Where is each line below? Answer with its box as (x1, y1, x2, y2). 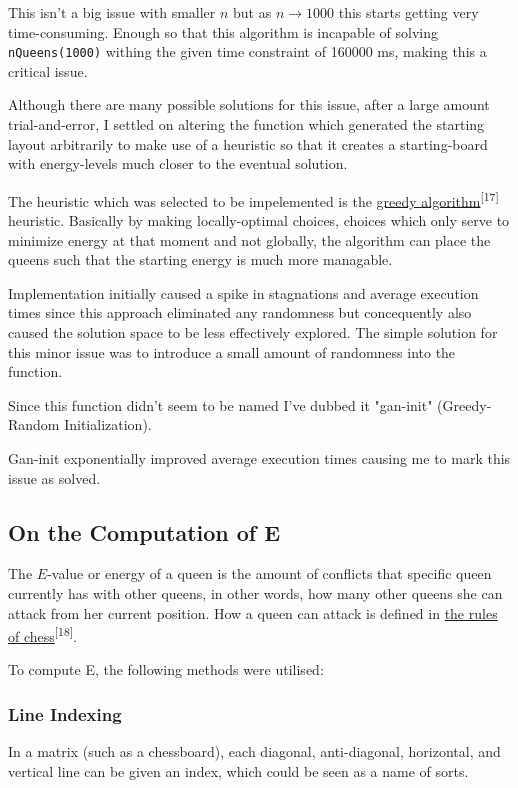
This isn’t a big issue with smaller (8, 2, 216, 22)
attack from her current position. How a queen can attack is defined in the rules (8, 602, 498, 623)
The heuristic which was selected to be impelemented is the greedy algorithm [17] (8, 187, 499, 211)
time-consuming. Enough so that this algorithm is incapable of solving (8, 21, 438, 42)
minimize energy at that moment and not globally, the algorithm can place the (8, 229, 491, 250)
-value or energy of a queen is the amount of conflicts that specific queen (47, 563, 492, 584)
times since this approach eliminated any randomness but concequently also (8, 302, 472, 323)
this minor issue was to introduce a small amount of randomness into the (8, 341, 456, 362)
